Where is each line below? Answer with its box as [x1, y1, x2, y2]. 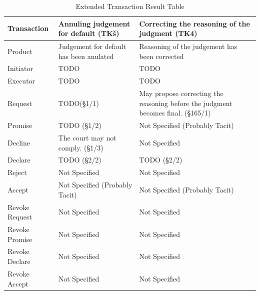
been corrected [139, 50, 184, 61]
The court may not [58, 132, 116, 143]
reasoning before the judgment [139, 97, 232, 108]
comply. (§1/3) [58, 142, 103, 152]
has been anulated [58, 50, 114, 61]
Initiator [7, 63, 33, 73]
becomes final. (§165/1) [139, 107, 211, 118]
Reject [7, 167, 27, 177]
